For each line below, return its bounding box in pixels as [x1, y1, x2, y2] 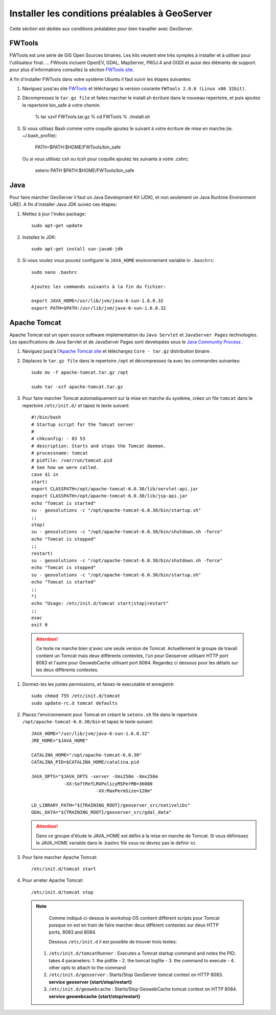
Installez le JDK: [22, 234, 56, 240]
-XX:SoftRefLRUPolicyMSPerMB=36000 [63, 781, 153, 787]
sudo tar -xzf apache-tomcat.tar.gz [31, 384, 123, 390]
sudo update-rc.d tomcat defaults [31, 700, 118, 706]
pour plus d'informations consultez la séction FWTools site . [9, 67, 134, 73]
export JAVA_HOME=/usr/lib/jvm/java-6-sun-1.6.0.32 [31, 298, 164, 304]
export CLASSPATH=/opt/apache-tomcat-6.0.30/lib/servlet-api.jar [31, 486, 199, 492]
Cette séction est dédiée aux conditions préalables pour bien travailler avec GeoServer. [9, 26, 194, 32]
